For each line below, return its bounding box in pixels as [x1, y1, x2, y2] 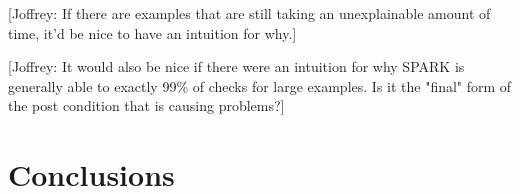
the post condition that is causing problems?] [8, 95, 285, 116]
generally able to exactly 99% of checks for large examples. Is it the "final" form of [8, 75, 512, 96]
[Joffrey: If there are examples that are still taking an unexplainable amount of [8, 3, 491, 23]
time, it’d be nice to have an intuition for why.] [8, 22, 297, 43]
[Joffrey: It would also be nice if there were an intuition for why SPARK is [8, 56, 465, 77]
